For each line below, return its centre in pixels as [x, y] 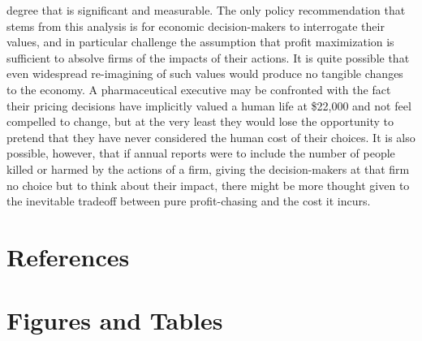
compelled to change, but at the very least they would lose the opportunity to [200, 121]
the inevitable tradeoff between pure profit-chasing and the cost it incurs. [189, 201]
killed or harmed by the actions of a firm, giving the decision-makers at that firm [208, 168]
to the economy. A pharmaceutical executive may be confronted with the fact [199, 89]
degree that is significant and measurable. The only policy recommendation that [206, 10]
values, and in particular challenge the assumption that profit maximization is [200, 42]
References [68, 256]
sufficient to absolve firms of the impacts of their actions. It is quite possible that [208, 57]
